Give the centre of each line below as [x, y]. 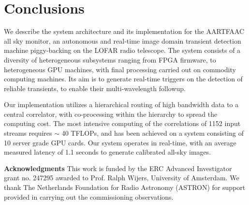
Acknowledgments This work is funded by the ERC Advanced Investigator [118, 168]
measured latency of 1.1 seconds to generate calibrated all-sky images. [108, 152]
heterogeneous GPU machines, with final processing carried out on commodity [120, 69]
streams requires [28, 133]
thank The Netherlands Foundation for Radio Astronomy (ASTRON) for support [125, 187]
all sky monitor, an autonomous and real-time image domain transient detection [123, 40]
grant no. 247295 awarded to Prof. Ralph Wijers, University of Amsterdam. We [122, 178]
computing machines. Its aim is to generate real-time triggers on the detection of [123, 79]
